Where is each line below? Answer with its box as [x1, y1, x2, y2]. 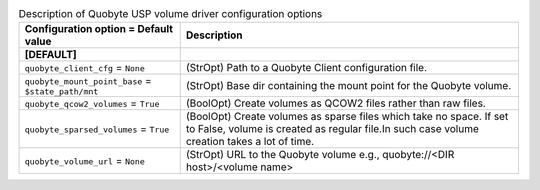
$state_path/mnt [24, 86, 99, 97]
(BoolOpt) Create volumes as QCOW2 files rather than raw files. [185, 96, 487, 110]
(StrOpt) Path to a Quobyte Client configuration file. [185, 61, 428, 75]
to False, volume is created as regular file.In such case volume [185, 122, 479, 136]
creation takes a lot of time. [185, 135, 315, 149]
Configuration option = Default [24, 22, 174, 36]
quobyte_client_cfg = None [24, 61, 145, 75]
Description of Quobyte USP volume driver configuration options [18, 7, 323, 21]
